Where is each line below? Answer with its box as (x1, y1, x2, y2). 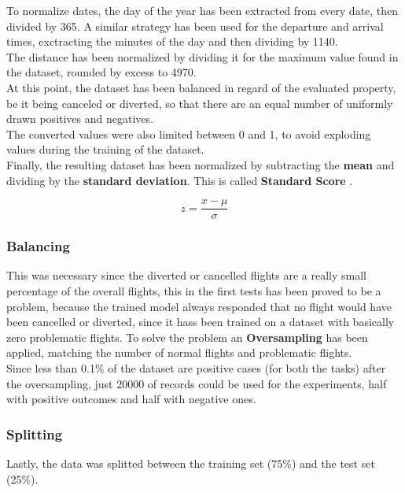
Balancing (6, 236, 70, 256)
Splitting (6, 424, 63, 443)
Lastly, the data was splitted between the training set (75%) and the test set (6, 454, 375, 471)
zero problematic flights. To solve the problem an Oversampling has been (6, 328, 368, 345)
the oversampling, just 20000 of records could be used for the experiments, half (6, 375, 387, 391)
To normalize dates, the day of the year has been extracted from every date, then (6, 2, 399, 18)
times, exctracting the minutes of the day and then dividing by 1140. (6, 33, 338, 50)
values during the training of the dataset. (6, 141, 204, 158)
